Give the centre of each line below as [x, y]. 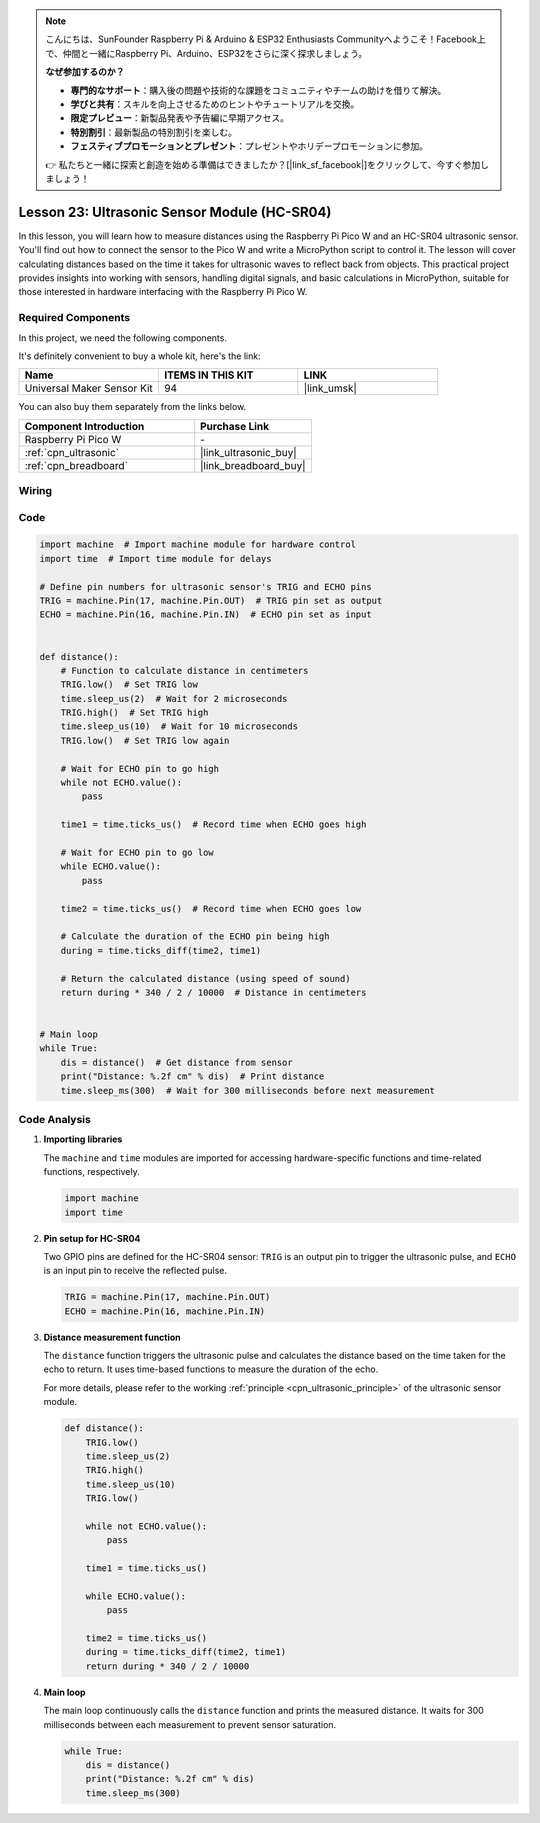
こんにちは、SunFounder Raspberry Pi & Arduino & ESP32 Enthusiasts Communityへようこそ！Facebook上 [266, 39]
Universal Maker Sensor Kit [89, 388]
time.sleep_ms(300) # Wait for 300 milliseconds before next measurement [247, 1090]
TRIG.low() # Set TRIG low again [145, 740]
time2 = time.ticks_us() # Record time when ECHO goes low [211, 908]
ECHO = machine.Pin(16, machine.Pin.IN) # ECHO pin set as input [205, 614]
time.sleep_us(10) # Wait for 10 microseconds [179, 726]
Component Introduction [84, 426]
